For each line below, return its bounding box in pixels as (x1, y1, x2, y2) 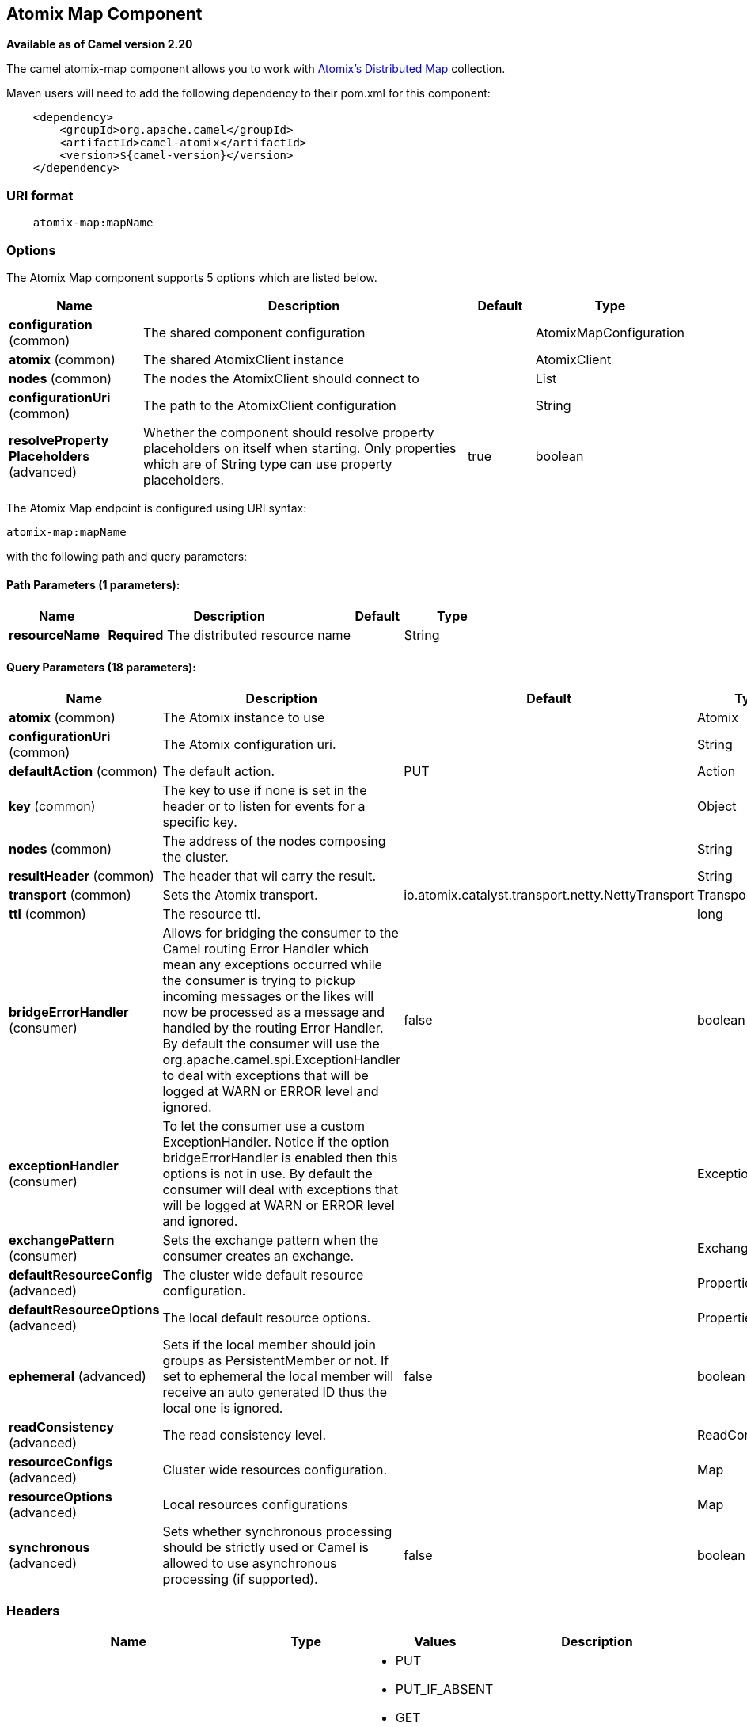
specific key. (162, 814, 237, 831)
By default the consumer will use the (162, 1036, 380, 1052)
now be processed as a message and (162, 1004, 385, 1021)
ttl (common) (9, 906, 86, 922)
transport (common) (9, 887, 131, 903)
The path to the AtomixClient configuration (142, 397, 396, 413)
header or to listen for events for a (162, 798, 366, 815)
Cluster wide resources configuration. (162, 1462, 388, 1478)
